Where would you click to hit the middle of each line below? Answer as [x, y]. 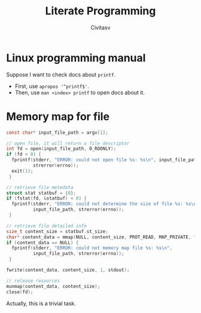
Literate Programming [100, 11]
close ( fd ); [20, 292]
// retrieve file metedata [40, 187]
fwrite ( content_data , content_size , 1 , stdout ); [68, 270]
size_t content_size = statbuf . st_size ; [57, 231]
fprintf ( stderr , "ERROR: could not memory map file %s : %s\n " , [92, 248]
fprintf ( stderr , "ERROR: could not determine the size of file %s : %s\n [104, 204]
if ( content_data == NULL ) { [42, 243]
